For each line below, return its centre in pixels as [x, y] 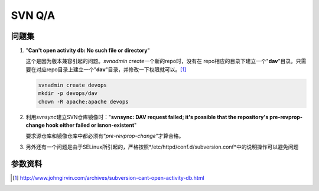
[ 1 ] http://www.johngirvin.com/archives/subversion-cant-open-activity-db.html [108, 177]
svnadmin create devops [73, 85]
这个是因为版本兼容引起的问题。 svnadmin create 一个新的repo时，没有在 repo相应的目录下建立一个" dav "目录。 [161, 61]
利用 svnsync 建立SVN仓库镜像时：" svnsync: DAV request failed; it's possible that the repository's [147, 117]
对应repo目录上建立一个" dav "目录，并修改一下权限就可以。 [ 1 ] [111, 69]
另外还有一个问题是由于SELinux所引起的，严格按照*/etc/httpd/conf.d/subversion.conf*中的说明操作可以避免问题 [162, 147]
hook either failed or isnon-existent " [91, 125]
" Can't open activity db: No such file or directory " [88, 51]
